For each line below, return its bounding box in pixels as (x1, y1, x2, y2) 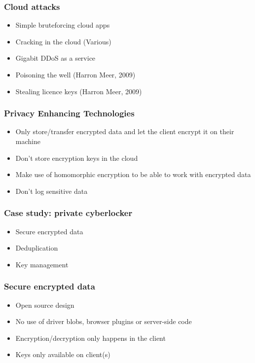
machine (15, 136, 40, 146)
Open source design (15, 299, 74, 310)
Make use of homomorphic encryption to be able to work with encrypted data (15, 169, 251, 180)
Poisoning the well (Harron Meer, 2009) (15, 70, 136, 79)
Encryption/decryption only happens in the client (15, 332, 166, 343)
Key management (15, 259, 69, 269)
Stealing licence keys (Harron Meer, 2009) (15, 86, 142, 96)
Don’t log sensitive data (15, 185, 88, 196)
